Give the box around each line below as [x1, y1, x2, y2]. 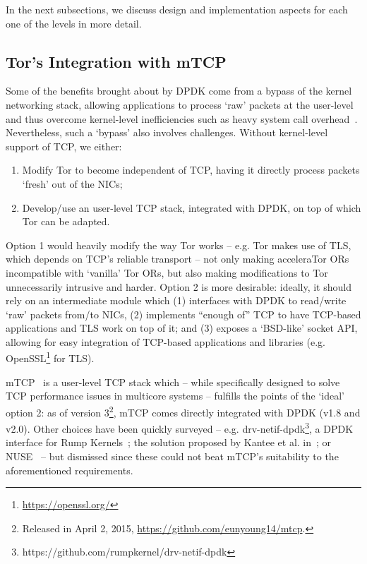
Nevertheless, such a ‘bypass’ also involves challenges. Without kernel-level [6, 125, 328, 140]
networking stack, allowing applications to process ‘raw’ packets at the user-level [6, 97, 354, 112]
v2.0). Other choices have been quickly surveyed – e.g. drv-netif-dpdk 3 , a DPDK [6, 419, 354, 436]
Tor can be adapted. [22, 214, 110, 229]
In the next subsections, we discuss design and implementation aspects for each [6, 2, 348, 16]
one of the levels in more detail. [6, 16, 142, 30]
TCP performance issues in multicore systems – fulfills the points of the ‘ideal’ [6, 388, 345, 403]
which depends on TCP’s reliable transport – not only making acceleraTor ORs [6, 251, 349, 266]
